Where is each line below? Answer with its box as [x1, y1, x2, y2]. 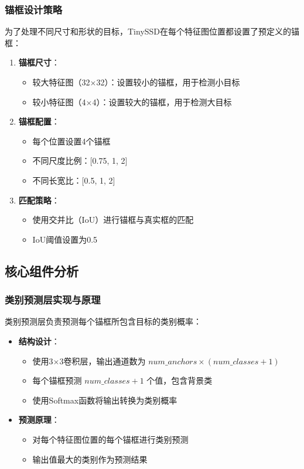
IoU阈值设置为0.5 [32, 233, 98, 245]
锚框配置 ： [18, 115, 60, 127]
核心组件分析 [5, 261, 78, 280]
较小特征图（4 [32, 95, 86, 108]
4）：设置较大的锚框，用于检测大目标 [92, 95, 232, 108]
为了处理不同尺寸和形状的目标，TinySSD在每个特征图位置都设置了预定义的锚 [5, 25, 300, 37]
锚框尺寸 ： [18, 56, 60, 68]
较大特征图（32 [32, 76, 90, 88]
